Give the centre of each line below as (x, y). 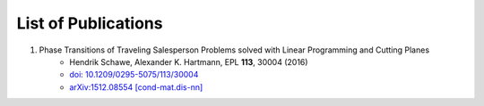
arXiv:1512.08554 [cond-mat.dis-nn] (136, 87)
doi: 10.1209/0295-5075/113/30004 (134, 75)
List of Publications (90, 23)
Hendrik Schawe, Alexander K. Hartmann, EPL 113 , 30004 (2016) (189, 61)
